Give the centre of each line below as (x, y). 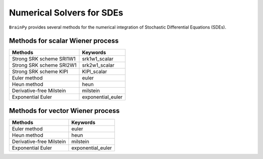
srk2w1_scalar (98, 65)
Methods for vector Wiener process (64, 111)
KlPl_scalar (94, 72)
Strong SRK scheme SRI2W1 (44, 65)
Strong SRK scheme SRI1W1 (44, 59)
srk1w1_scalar (98, 59)
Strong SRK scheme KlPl (40, 72)
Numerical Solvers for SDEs (66, 13)
